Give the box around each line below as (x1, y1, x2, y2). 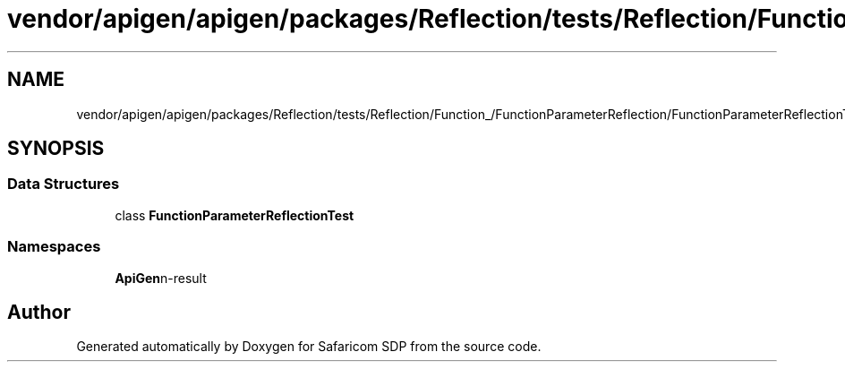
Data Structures (7, 175, 120, 193)
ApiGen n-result (115, 270, 207, 286)
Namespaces (7, 237, 101, 256)
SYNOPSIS (7, 137, 105, 160)
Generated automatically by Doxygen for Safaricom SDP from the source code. (76, 339, 542, 355)
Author (7, 300, 71, 323)
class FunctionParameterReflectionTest (115, 207, 354, 223)
